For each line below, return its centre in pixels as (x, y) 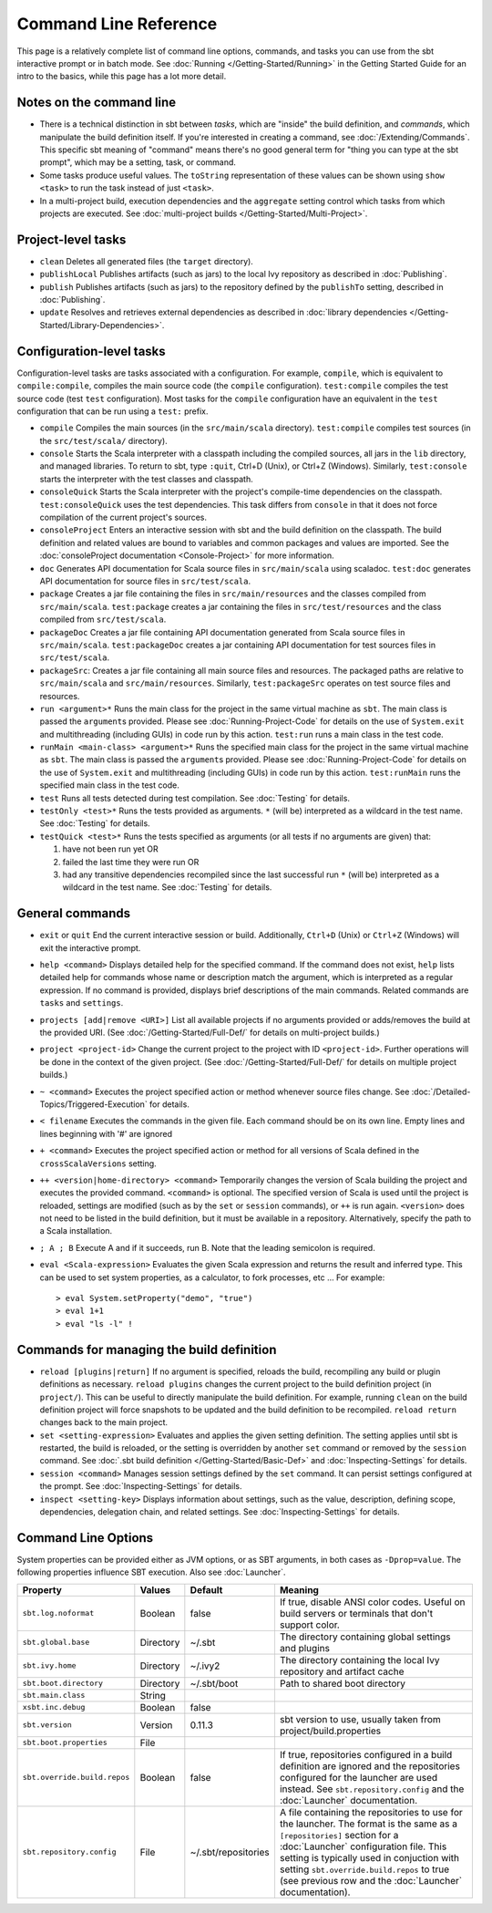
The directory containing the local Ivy (359, 1660)
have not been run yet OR (110, 849)
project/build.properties (330, 1731)
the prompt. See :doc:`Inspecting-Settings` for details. (141, 1486)
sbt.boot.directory (63, 1684)
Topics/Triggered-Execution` (93, 1104)
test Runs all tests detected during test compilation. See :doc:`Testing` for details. (195, 798)
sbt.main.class (54, 1696)
